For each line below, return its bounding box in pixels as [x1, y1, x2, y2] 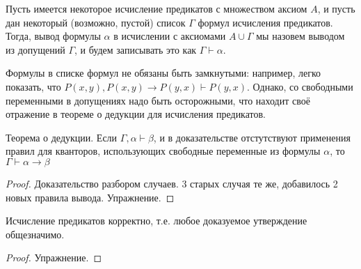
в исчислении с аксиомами [113, 29, 226, 43]
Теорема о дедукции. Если [6, 130, 118, 144]
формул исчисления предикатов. [198, 15, 333, 29]
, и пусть [317, 1, 355, 15]
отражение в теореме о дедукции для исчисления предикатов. [6, 107, 266, 121]
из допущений [6, 42, 65, 56]
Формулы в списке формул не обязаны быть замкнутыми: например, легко [6, 66, 321, 80]
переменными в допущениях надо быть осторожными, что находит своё [6, 93, 310, 107]
